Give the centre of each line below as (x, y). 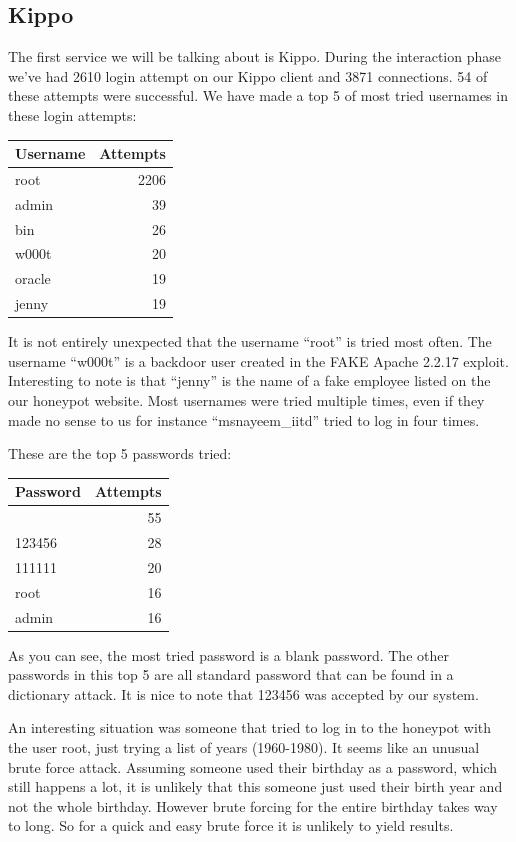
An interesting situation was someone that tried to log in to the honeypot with (249, 727)
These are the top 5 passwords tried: (120, 453)
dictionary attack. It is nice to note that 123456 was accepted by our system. (243, 693)
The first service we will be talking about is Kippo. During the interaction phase (255, 56)
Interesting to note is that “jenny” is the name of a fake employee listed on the (249, 380)
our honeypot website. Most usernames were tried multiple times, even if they (246, 400)
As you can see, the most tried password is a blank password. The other (228, 654)
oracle (33, 278)
